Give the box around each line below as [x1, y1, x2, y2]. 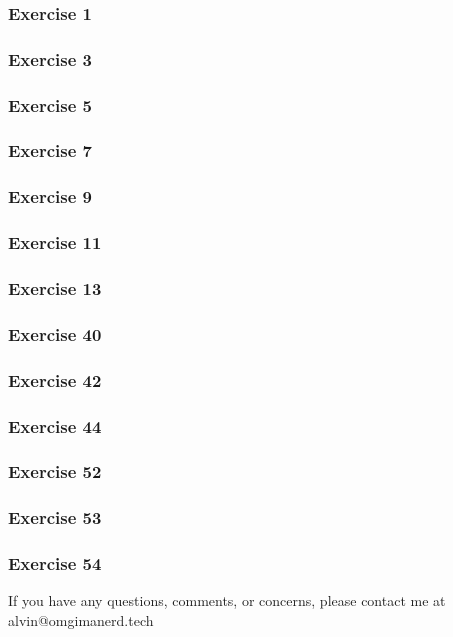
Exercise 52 [8, 459, 102, 484]
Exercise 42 [8, 367, 102, 392]
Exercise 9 [8, 184, 92, 209]
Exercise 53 [8, 505, 102, 530]
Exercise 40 [8, 321, 102, 346]
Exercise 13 [8, 275, 102, 300]
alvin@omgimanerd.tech [8, 609, 154, 630]
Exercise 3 [8, 46, 92, 71]
